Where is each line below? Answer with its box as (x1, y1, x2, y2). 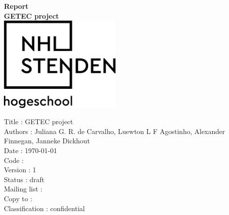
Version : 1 (4, 164, 36, 175)
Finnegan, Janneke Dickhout (4, 135, 90, 146)
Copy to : (4, 193, 32, 203)
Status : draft (4, 174, 45, 184)
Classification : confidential (4, 203, 85, 213)
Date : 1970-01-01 (4, 145, 57, 155)
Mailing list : (4, 184, 43, 194)
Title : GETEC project (4, 116, 73, 127)
